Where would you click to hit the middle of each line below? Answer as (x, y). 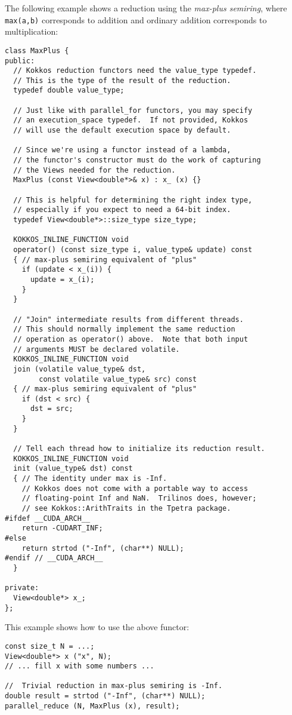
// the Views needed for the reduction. (94, 170)
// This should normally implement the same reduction (124, 329)
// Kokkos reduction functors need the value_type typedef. (135, 71)
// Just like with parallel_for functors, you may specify (133, 110)
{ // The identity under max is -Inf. (90, 479)
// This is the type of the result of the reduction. (122, 80)
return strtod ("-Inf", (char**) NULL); (103, 548)
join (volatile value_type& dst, (80, 369)
